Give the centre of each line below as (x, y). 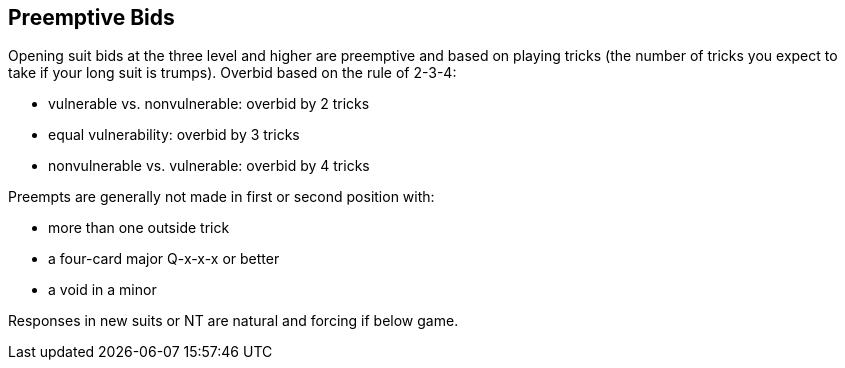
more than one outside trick (139, 228)
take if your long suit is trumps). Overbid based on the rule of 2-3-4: (232, 73)
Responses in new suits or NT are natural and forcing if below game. (233, 321)
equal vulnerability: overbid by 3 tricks (174, 135)
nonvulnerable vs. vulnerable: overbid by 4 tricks (209, 166)
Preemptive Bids (91, 17)
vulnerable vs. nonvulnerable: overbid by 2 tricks (209, 104)
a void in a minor (102, 290)
